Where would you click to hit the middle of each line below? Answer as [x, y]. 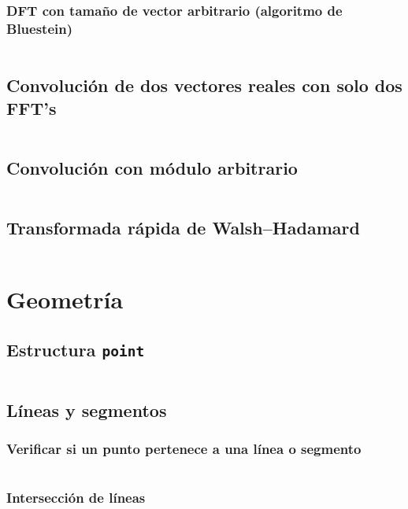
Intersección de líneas [76, 498]
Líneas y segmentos [87, 409]
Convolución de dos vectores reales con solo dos [204, 85]
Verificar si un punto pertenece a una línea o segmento [184, 448]
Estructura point [76, 349]
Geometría [65, 299]
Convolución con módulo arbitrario [152, 168]
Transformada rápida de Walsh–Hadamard [183, 228]
